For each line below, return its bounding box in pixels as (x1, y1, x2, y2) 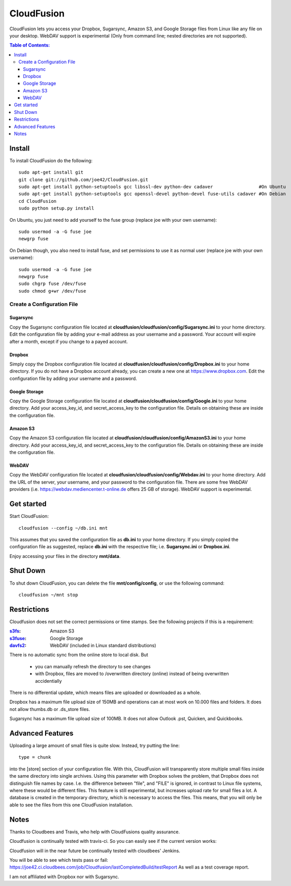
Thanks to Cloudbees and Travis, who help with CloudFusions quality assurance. (9, 829, 180, 835)
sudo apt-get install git (18, 169, 84, 176)
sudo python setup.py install (18, 205, 95, 211)
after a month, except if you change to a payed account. (9, 338, 128, 344)
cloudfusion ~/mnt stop (18, 592, 78, 598)
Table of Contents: (9, 42, 50, 48)
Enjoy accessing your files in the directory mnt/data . (9, 553, 121, 559)
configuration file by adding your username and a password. (9, 375, 137, 381)
